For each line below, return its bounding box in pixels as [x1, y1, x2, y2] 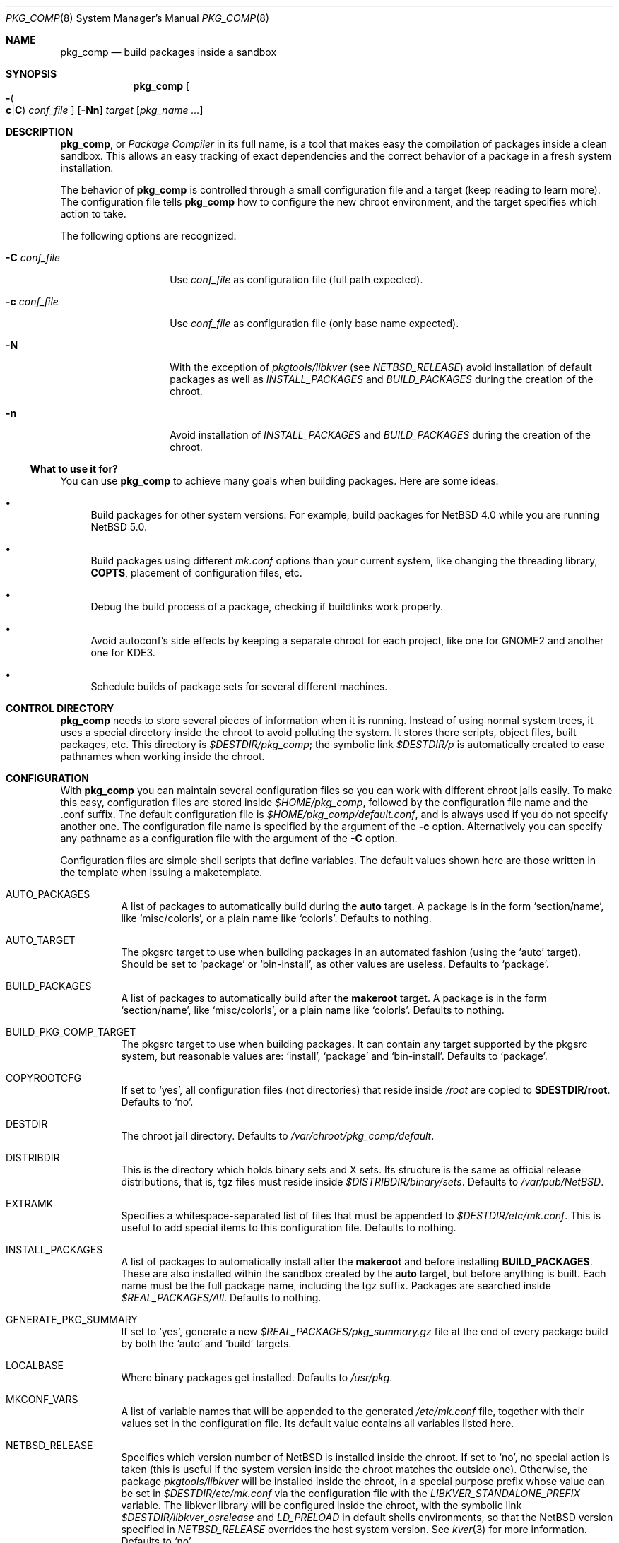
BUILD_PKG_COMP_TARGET [6, 1026, 136, 1038]
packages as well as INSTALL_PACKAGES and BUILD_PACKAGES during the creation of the [170, 373, 594, 385]
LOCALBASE [6, 1359, 64, 1371]
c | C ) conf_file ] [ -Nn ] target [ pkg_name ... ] [6, 104, 204, 116]
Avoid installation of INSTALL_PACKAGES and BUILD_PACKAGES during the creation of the [170, 429, 591, 441]
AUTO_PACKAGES [6, 888, 90, 900]
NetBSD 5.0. [90, 521, 147, 533]
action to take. [60, 208, 126, 220]
